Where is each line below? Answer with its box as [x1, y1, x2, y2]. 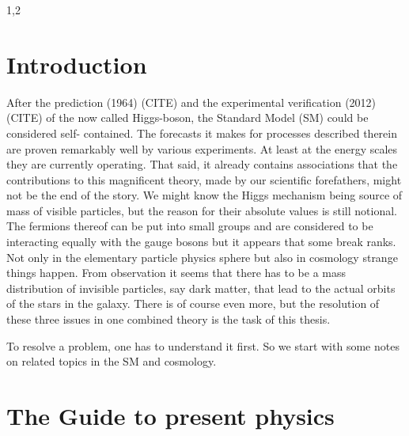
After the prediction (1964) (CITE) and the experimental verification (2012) [6, 93, 377, 110]
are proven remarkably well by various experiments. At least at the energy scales [6, 140, 398, 157]
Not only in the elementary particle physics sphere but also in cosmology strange [6, 248, 398, 265]
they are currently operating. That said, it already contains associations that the [6, 156, 398, 173]
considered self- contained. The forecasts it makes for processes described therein [6, 124, 397, 141]
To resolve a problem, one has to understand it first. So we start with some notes [6, 337, 400, 354]
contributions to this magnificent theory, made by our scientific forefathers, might [6, 171, 402, 188]
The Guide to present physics [6, 400, 335, 431]
